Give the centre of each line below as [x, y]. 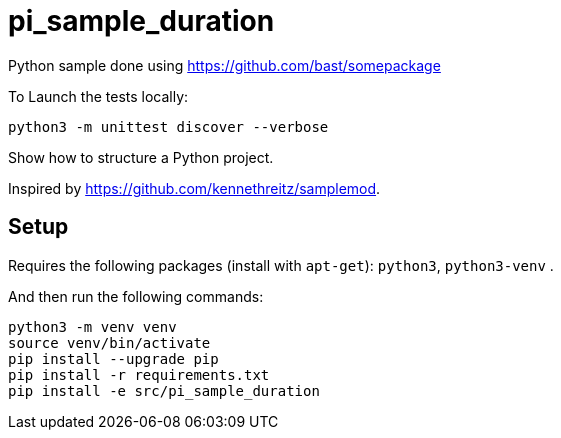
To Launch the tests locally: [98, 96]
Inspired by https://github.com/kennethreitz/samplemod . [194, 188]
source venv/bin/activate [109, 342]
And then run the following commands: [136, 296]
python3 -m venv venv [92, 326]
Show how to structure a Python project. [141, 157]
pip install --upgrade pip [113, 358]
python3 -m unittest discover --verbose [168, 126]
